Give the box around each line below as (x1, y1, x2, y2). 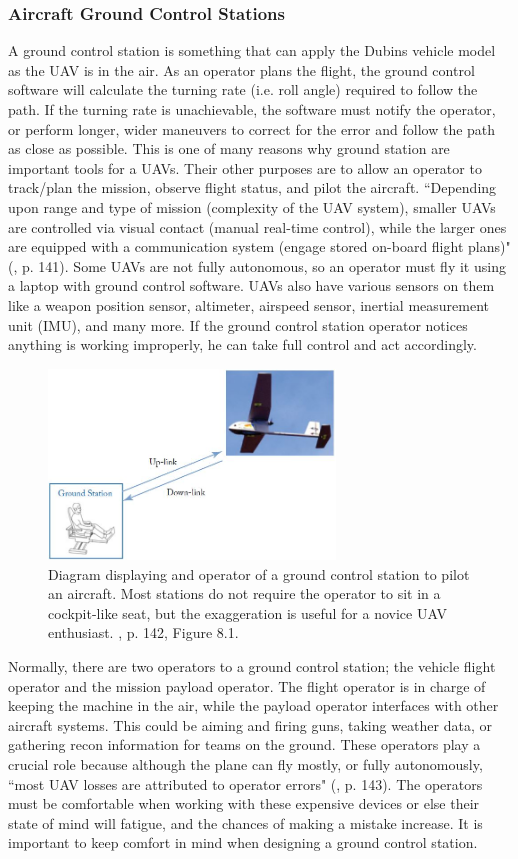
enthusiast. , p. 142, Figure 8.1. (48, 622, 239, 643)
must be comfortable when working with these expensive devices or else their (8, 793, 480, 814)
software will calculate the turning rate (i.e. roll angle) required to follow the (8, 79, 478, 100)
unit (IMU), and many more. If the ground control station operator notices (8, 314, 468, 335)
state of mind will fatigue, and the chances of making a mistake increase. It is (8, 812, 483, 833)
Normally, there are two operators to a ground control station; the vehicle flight (8, 655, 496, 676)
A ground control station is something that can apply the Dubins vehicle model (8, 40, 496, 61)
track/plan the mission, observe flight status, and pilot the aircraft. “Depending (8, 177, 497, 198)
